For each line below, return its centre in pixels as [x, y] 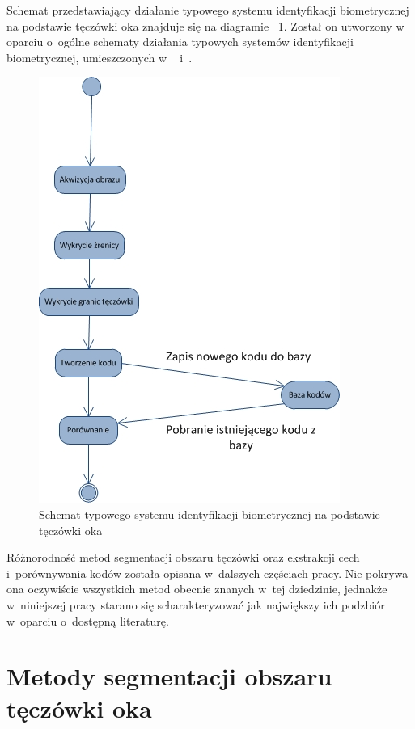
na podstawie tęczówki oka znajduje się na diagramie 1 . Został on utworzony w [205, 25]
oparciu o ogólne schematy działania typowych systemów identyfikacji [180, 42]
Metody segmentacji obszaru [169, 676]
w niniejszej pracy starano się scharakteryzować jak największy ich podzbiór [196, 604]
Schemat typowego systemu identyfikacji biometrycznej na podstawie [210, 514]
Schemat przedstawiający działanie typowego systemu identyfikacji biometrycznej [208, 10]
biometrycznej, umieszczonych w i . [100, 57]
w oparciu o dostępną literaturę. [88, 620]
